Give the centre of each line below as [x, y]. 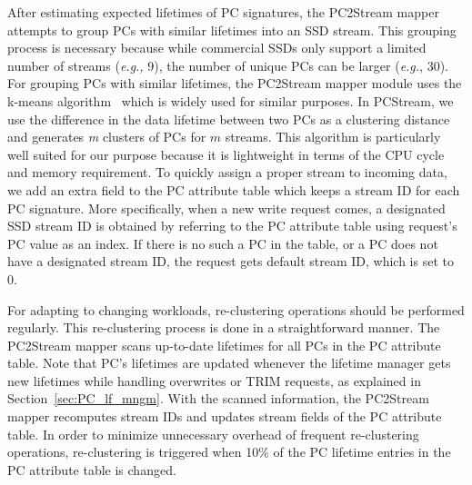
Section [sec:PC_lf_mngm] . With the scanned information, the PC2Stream [218, 398]
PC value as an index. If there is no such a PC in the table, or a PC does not [223, 243]
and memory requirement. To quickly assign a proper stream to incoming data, [227, 172]
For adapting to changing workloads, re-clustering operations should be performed [236, 309]
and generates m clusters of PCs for [107, 137]
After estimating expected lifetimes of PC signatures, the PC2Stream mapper [223, 12]
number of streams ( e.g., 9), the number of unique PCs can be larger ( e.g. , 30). [228, 65]
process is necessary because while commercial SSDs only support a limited [217, 48]
